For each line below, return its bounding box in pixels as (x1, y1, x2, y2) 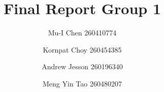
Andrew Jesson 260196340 (42, 61, 123, 72)
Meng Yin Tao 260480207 (43, 78, 122, 88)
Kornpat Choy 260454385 (43, 44, 122, 55)
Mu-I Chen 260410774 (48, 27, 117, 38)
